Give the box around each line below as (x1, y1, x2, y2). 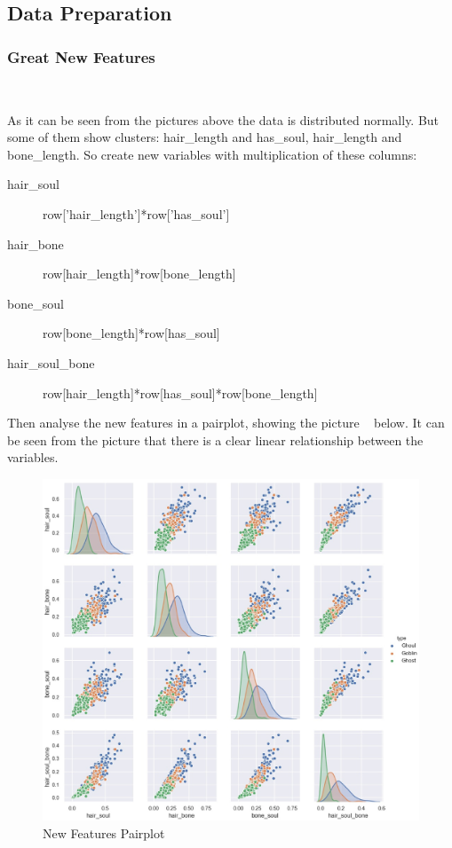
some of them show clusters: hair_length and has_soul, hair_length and (7, 128, 402, 146)
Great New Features (7, 45, 155, 67)
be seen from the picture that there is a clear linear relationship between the (7, 430, 424, 449)
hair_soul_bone (7, 353, 95, 372)
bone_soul (7, 294, 64, 312)
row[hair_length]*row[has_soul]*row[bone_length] (43, 383, 318, 402)
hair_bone (7, 234, 64, 253)
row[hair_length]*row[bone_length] (43, 264, 236, 283)
